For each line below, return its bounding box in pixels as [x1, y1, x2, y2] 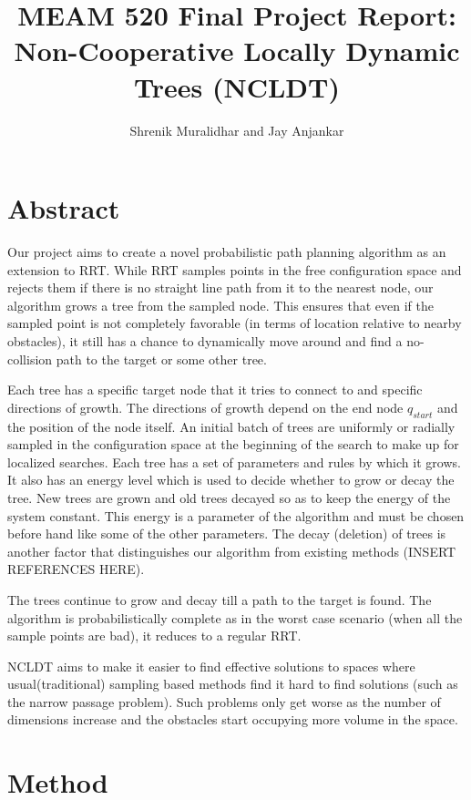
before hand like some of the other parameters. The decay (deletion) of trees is [7, 524, 446, 543]
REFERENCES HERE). [7, 559, 145, 579]
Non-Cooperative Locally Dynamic [14, 32, 460, 69]
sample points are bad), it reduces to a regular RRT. [7, 626, 302, 645]
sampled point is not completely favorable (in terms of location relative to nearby [7, 313, 462, 333]
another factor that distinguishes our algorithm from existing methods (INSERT [7, 541, 456, 560]
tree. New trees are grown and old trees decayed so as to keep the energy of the [7, 487, 451, 507]
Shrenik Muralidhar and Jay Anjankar [129, 120, 344, 139]
